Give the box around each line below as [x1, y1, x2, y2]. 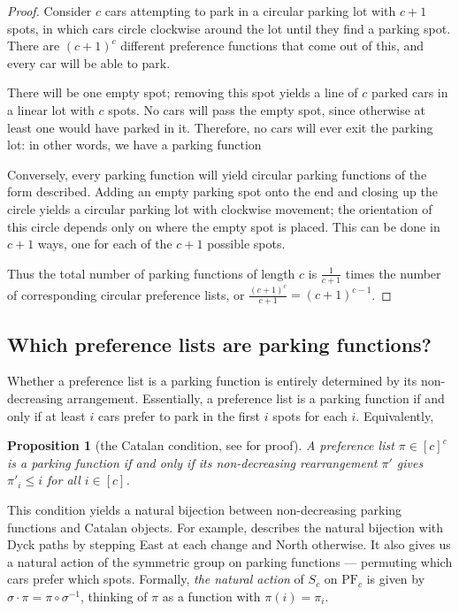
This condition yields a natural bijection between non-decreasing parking [7, 501, 402, 519]
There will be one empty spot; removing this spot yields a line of [7, 83, 358, 102]
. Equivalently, [356, 406, 434, 425]
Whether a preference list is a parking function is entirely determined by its [7, 371, 417, 390]
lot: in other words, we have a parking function [7, 135, 262, 154]
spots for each [272, 406, 348, 425]
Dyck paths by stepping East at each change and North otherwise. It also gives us [7, 535, 451, 554]
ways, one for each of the [37, 234, 172, 253]
